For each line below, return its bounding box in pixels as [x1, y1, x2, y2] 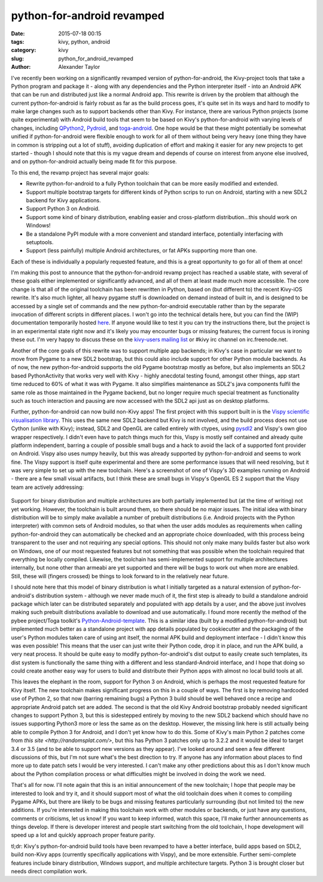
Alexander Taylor [58, 63, 100, 71]
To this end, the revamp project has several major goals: [11, 169, 150, 176]
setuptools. [26, 238, 54, 245]
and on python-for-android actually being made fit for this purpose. [11, 158, 177, 165]
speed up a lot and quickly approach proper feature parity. [11, 832, 156, 839]
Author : [11, 63, 31, 71]
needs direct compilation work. [11, 868, 88, 875]
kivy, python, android [58, 38, 111, 45]
